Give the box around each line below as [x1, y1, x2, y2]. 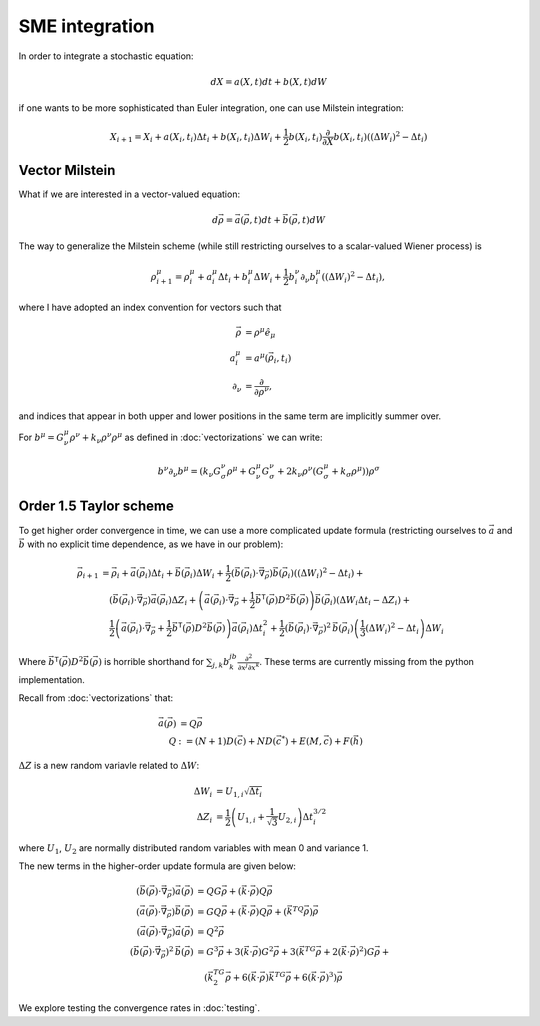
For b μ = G [18, 430, 65, 443]
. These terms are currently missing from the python [259, 656, 475, 668]
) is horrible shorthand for [98, 656, 205, 668]
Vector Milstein [18, 161, 116, 179]
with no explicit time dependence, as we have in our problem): [26, 538, 284, 550]
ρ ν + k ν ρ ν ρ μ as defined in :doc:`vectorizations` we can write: [69, 430, 323, 445]
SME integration [18, 15, 155, 37]
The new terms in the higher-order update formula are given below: [18, 860, 297, 872]
